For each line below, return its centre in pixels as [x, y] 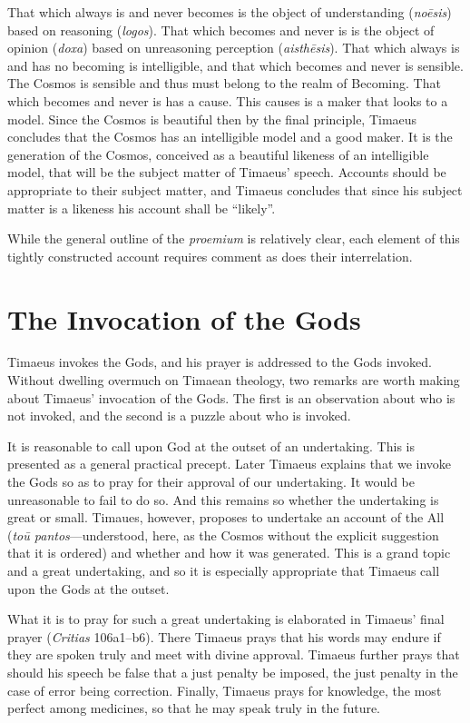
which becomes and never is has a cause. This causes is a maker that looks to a [228, 100]
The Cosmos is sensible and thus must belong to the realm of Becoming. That [224, 83]
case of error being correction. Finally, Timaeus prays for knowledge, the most [225, 690]
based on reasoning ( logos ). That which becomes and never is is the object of [221, 30]
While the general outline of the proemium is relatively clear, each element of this [234, 238]
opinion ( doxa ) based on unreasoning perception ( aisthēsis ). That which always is [234, 48]
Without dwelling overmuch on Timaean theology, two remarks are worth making [234, 380]
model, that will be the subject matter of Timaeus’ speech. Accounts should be [227, 172]
